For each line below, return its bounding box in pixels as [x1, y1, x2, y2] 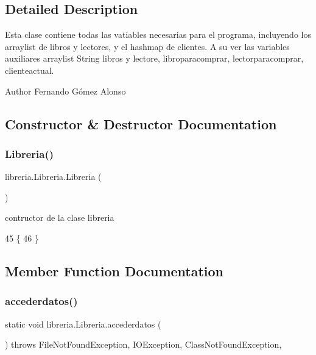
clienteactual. [5, 63, 54, 76]
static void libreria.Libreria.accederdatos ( [5, 317, 161, 330]
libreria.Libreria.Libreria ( [5, 170, 102, 183]
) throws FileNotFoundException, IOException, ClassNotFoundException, [5, 338, 282, 351]
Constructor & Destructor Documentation [5, 114, 277, 133]
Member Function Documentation [5, 261, 224, 280]
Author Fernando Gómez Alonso [5, 84, 126, 97]
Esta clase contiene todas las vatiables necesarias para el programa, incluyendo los [5, 28, 311, 41]
